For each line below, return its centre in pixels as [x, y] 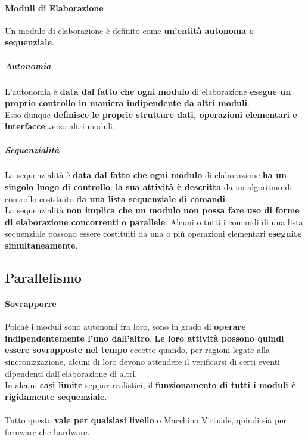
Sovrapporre [31, 304]
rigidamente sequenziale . [56, 396]
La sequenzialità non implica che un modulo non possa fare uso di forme [152, 210]
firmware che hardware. [47, 431]
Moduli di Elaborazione [54, 7]
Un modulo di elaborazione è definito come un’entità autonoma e [129, 30]
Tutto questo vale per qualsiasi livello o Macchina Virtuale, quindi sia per [146, 419]
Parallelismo [43, 278]
